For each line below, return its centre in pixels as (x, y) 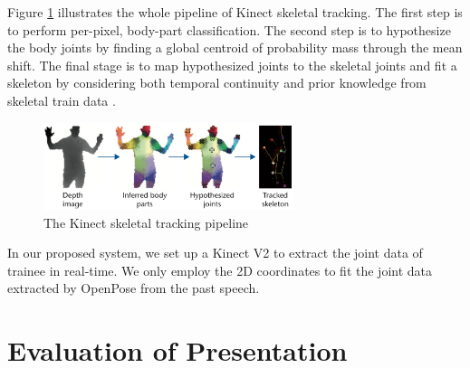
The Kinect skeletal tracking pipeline (146, 222)
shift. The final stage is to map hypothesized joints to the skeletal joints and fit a (232, 65)
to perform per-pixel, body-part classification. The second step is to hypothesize (229, 29)
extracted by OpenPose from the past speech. (134, 288)
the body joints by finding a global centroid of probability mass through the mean (235, 47)
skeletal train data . (62, 100)
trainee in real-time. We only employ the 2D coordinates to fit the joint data (220, 270)
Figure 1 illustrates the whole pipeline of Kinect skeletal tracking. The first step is (235, 12)
